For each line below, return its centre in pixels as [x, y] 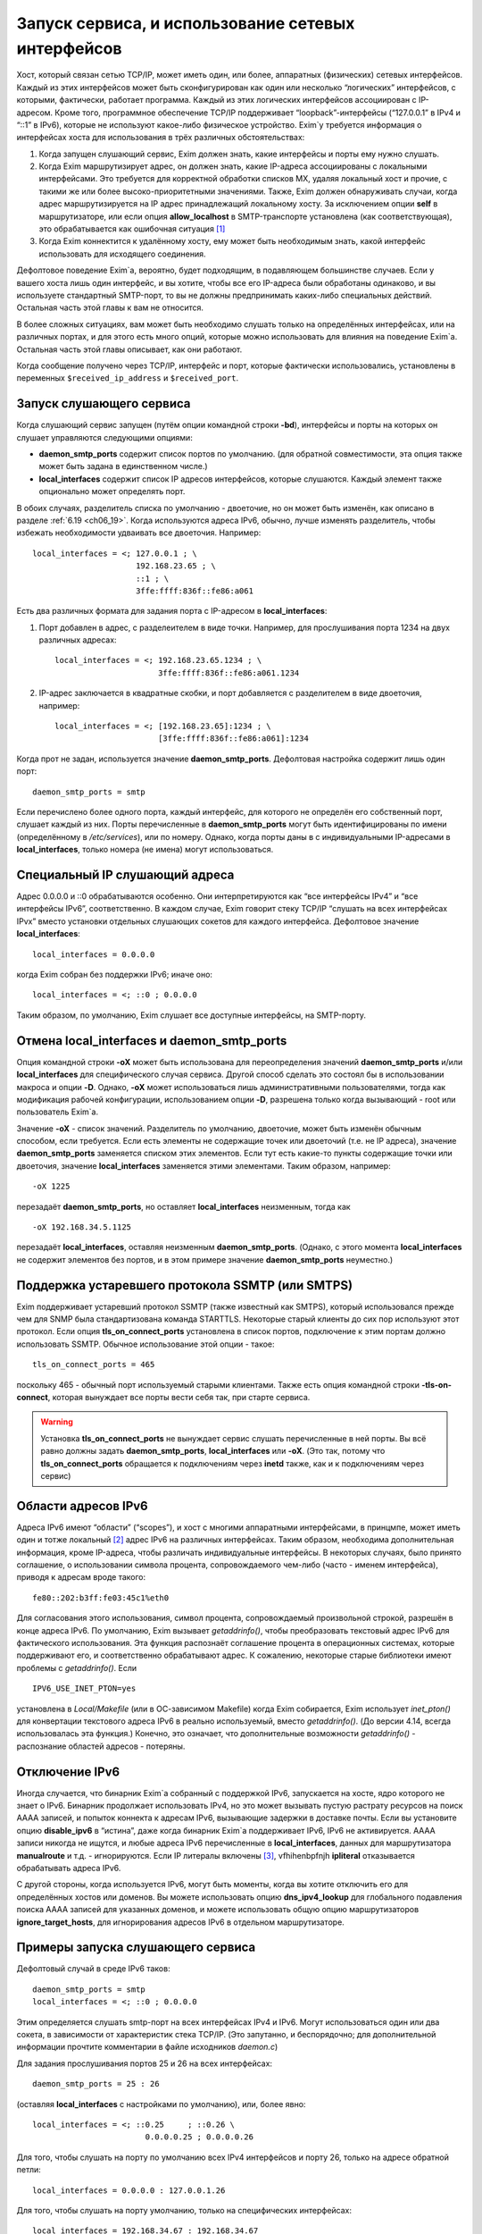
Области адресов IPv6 [82, 1506]
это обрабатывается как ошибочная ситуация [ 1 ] [132, 229]
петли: [29, 2170]
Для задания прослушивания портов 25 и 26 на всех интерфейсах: [144, 2063]
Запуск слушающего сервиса [104, 403]
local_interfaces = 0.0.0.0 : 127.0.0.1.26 [129, 2190]
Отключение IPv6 [68, 1772]
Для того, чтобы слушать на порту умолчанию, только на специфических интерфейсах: [184, 2210]
